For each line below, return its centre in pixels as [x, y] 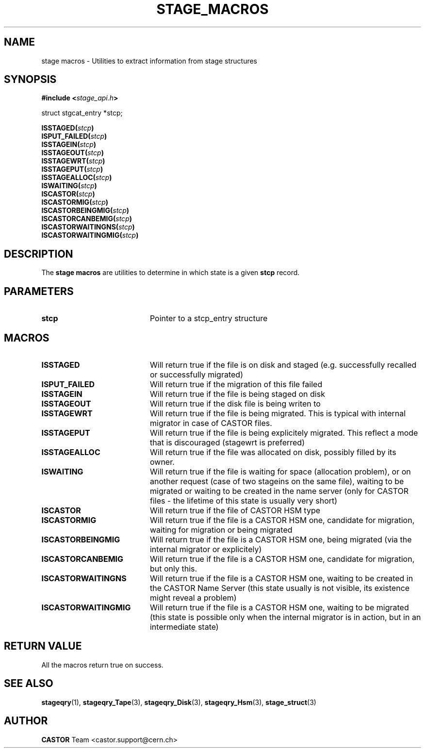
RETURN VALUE [43, 646]
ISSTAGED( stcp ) [68, 128]
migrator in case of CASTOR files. [211, 423]
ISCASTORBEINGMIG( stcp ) [85, 211]
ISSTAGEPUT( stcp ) [72, 169]
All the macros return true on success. [102, 665]
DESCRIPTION [39, 254]
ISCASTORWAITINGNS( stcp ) [88, 227]
